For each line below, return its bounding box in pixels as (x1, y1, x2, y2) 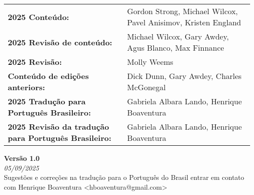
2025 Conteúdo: (8, 11, 69, 22)
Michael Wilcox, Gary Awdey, (127, 31, 229, 42)
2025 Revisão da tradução (8, 121, 109, 132)
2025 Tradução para (8, 96, 86, 107)
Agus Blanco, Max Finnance (127, 42, 224, 53)
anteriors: (8, 81, 45, 93)
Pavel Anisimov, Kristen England (127, 17, 241, 28)
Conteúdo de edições (8, 70, 89, 81)
